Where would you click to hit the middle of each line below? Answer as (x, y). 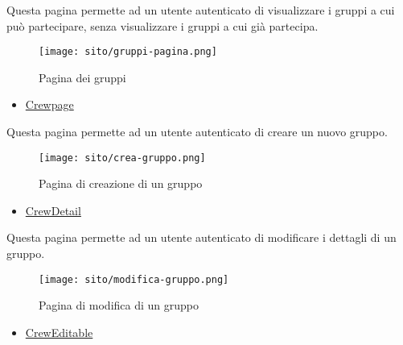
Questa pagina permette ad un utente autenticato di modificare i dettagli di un (201, 237)
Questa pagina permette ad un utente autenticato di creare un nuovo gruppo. (197, 132)
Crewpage (49, 104)
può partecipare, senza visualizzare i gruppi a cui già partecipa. (162, 25)
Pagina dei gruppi (82, 77)
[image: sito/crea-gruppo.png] (122, 158)
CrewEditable (59, 332)
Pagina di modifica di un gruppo (119, 305)
